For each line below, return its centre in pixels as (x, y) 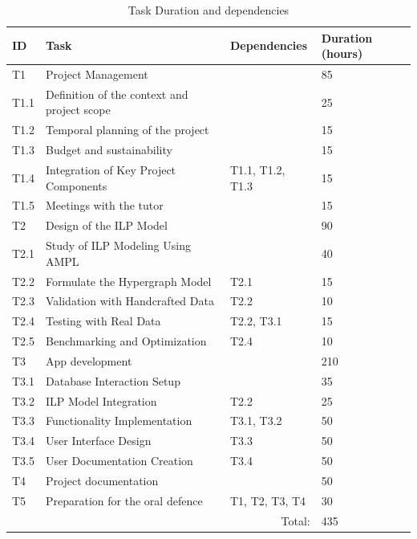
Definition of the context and (117, 94)
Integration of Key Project (111, 169)
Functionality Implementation (119, 421)
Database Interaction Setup (113, 380)
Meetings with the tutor (105, 205)
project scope (78, 110)
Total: (296, 520)
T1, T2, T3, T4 (268, 500)
